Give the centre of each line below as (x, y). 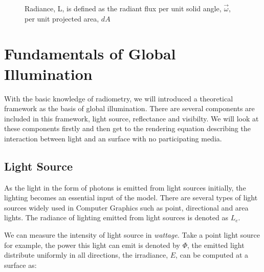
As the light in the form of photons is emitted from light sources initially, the (125, 187)
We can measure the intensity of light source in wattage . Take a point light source (132, 235)
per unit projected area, (62, 18)
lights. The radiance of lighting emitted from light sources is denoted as (116, 217)
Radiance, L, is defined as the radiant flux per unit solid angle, (123, 8)
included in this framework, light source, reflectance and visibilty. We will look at (131, 118)
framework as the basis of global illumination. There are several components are (129, 108)
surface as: (20, 265)
